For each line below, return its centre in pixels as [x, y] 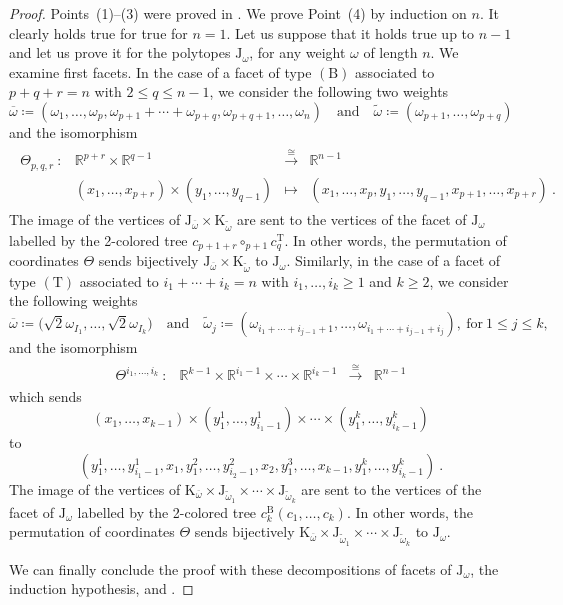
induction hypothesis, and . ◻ [101, 588]
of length [390, 52]
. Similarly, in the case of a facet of [393, 260]
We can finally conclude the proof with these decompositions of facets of [230, 568]
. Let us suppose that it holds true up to [350, 32]
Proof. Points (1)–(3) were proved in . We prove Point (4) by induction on [238, 13]
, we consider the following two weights [329, 91]
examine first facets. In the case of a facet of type [160, 71]
